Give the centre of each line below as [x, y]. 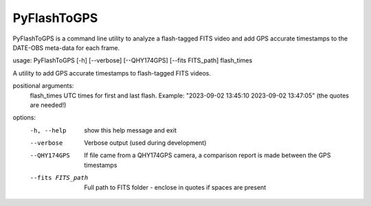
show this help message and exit [130, 130]
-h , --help [48, 130]
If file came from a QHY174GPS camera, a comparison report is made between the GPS [207, 155]
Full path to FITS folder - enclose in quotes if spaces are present [175, 187]
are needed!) [48, 105]
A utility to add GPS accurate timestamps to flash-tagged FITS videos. [112, 73]
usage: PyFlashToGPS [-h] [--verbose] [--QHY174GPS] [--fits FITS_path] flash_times [133, 60]
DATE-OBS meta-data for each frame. [66, 47]
